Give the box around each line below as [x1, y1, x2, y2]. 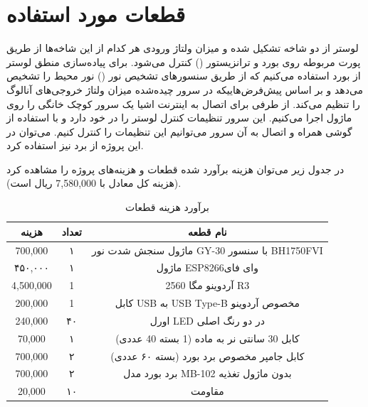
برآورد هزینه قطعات [125, 200, 209, 215]
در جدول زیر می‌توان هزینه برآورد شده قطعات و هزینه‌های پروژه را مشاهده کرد [6, 161, 345, 176]
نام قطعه [188, 224, 227, 239]
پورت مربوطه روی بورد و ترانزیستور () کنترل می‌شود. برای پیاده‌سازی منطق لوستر [6, 54, 361, 69]
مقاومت [190, 384, 224, 398]
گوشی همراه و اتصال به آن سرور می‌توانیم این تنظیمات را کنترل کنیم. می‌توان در [6, 124, 352, 139]
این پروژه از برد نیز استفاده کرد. [6, 138, 144, 153]
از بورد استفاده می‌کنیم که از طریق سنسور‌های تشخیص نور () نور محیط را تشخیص [6, 68, 361, 83]
